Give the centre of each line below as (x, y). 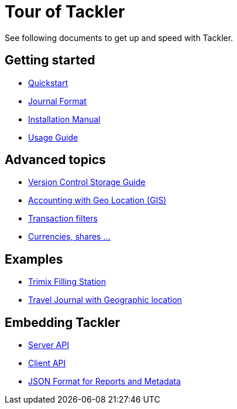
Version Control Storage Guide (87, 182)
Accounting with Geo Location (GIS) (97, 200)
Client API (47, 363)
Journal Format (57, 101)
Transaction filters (63, 219)
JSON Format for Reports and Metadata (104, 381)
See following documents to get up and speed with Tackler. (119, 38)
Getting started (50, 60)
